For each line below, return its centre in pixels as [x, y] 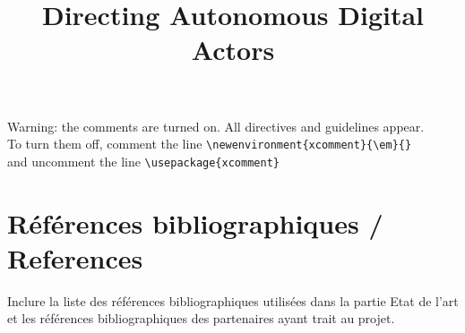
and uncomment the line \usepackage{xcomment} [143, 161]
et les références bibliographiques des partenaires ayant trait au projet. [201, 318]
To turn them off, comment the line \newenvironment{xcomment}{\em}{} [210, 144]
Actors [233, 50]
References [75, 257]
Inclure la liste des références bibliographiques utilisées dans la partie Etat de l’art [233, 300]
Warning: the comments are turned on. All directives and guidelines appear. [216, 126]
